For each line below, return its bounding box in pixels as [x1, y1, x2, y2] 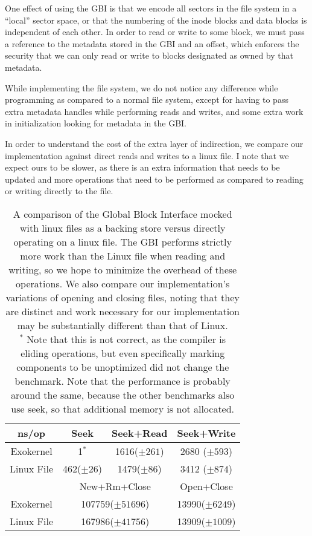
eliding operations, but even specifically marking [21, 345, 225, 360]
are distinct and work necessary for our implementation [5, 304, 240, 318]
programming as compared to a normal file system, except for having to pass [5, 93, 288, 106]
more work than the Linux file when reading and [20, 248, 226, 263]
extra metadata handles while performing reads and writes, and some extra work [5, 105, 304, 117]
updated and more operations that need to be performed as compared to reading [5, 172, 304, 185]
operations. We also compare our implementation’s [16, 276, 230, 290]
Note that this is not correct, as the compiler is [27, 332, 226, 346]
